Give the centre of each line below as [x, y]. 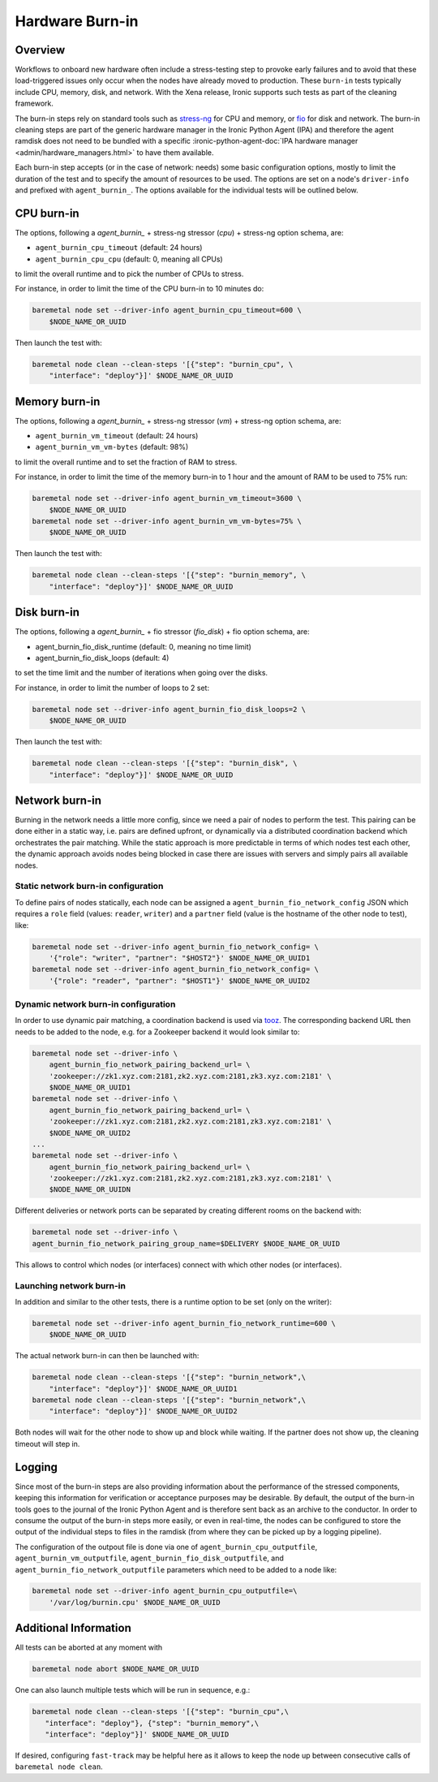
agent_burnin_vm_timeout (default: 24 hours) [117, 436]
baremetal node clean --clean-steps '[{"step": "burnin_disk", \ [165, 764]
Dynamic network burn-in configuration [95, 1004]
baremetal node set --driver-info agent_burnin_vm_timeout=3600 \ [167, 498]
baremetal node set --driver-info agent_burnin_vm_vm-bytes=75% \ [167, 521]
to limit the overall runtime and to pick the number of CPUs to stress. [129, 274]
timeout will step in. [47, 1443]
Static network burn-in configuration [89, 887]
